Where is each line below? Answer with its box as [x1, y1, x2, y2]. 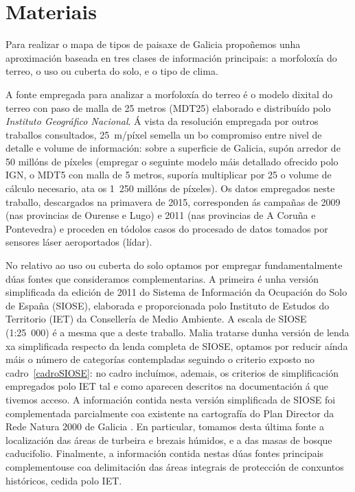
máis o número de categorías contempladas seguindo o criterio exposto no [5, 352, 315, 366]
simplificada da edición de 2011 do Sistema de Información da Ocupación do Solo [5, 285, 347, 299]
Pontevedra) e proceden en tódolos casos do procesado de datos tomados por [5, 221, 328, 235]
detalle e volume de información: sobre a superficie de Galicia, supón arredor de [5, 141, 341, 155]
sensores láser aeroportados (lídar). [5, 235, 152, 249]
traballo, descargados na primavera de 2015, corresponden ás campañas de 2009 [5, 194, 341, 209]
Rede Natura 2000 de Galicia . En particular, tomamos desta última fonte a [5, 419, 324, 434]
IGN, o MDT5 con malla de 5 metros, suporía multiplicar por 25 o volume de [5, 167, 332, 182]
